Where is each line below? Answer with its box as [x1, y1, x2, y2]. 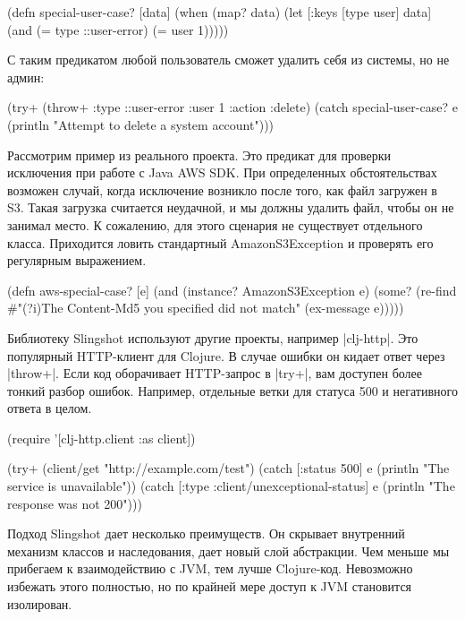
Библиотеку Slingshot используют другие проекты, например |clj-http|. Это [7, 328, 418, 347]
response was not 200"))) [7, 494, 142, 512]
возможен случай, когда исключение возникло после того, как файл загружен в [7, 180, 437, 199]
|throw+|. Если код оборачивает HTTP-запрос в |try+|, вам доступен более [7, 364, 422, 383]
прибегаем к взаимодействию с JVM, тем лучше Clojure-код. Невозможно [7, 559, 413, 578]
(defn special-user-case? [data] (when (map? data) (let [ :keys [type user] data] [7, 3, 432, 21]
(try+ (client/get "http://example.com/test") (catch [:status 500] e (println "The [7, 459, 450, 477]
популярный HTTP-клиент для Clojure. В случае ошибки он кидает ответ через [7, 346, 445, 365]
